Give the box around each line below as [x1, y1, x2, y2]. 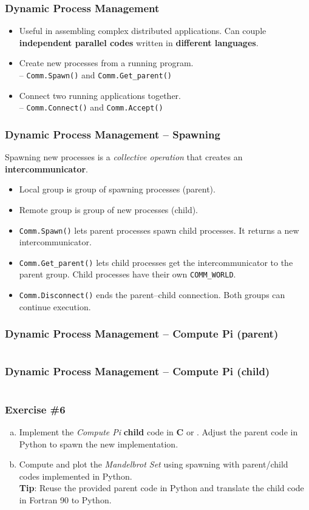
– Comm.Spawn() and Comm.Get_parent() [19, 69, 172, 81]
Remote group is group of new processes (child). [19, 203, 199, 216]
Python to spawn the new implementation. [19, 437, 178, 450]
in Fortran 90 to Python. [19, 493, 112, 506]
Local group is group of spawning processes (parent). [19, 183, 216, 195]
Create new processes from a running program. [19, 56, 194, 69]
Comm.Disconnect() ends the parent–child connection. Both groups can [19, 288, 285, 301]
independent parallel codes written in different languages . [19, 36, 259, 49]
